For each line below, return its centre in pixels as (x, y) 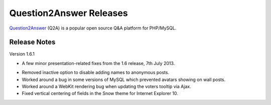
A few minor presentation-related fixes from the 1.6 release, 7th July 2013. (98, 63)
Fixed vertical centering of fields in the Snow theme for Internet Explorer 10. (100, 93)
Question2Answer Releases (69, 13)
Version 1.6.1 (22, 54)
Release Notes (32, 42)
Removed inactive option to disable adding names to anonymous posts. (96, 72)
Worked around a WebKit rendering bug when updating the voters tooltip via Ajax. (106, 86)
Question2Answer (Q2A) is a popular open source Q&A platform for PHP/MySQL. (93, 28)
